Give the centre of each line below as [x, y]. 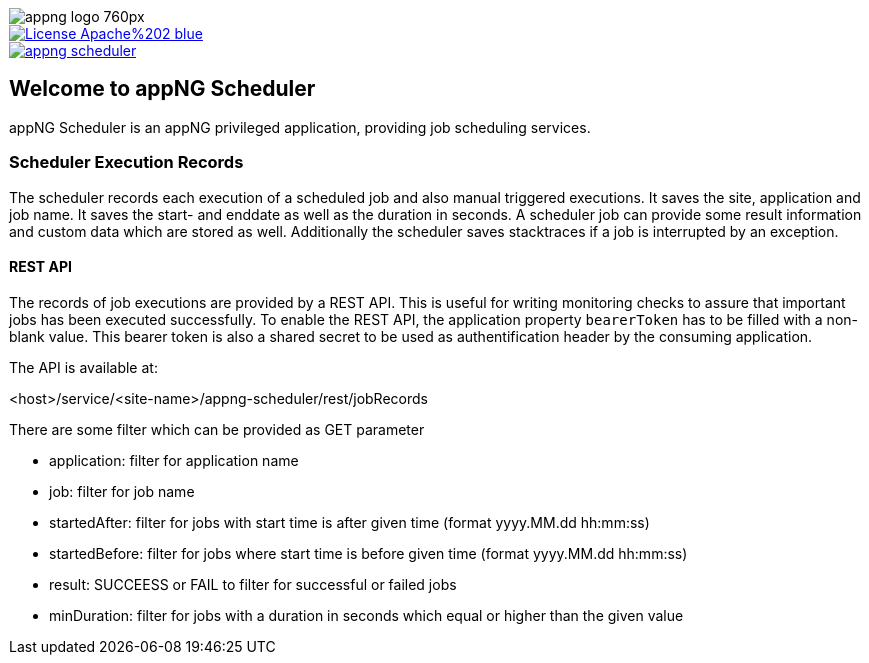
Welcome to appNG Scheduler [162, 89]
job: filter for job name [122, 491]
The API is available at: [83, 367]
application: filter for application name [174, 460]
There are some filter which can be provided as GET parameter [217, 429]
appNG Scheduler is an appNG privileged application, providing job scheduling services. [300, 127]
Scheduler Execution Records [126, 162]
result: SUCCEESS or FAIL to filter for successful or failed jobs [253, 584]
